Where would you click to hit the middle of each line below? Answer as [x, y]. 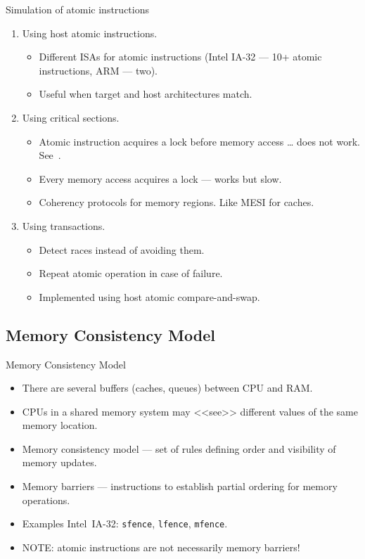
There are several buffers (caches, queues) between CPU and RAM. [167, 388]
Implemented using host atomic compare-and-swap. [149, 296]
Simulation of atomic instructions [77, 9]
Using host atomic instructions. [90, 33]
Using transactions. [64, 225]
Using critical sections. [71, 117]
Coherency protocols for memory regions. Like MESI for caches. [177, 202]
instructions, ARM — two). [98, 70]
